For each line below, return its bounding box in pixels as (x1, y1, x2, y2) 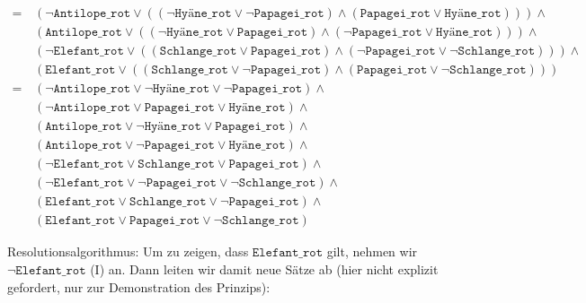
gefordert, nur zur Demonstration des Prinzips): (7, 277, 271, 296)
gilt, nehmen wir (326, 242, 418, 261)
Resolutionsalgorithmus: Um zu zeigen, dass (7, 242, 249, 261)
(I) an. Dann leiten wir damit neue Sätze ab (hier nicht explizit (90, 259, 439, 278)
